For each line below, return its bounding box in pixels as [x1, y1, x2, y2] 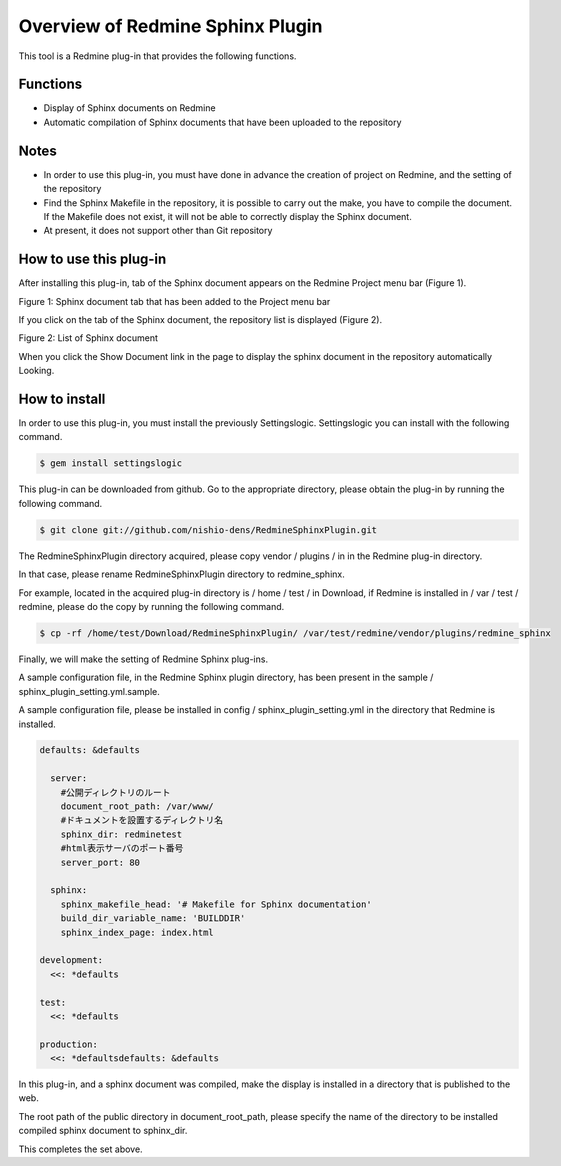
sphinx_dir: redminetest [60, 828, 183, 840]
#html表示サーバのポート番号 [60, 843, 184, 854]
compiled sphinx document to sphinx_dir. [18, 1125, 188, 1137]
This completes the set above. [18, 1143, 144, 1155]
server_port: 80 [60, 856, 140, 868]
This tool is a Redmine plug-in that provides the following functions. [18, 50, 297, 62]
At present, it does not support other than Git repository [43, 225, 273, 237]
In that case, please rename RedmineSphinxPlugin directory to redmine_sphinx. [18, 568, 345, 580]
